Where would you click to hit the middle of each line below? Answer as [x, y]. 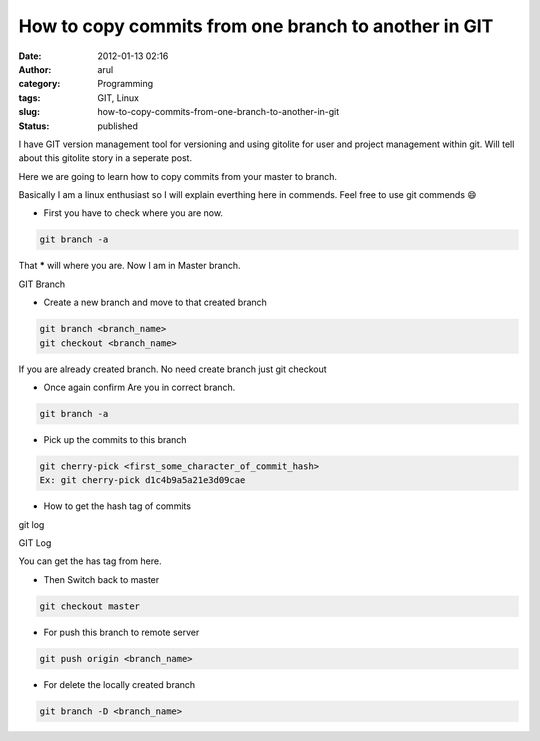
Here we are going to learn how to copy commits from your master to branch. [178, 176]
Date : [30, 56]
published [118, 126]
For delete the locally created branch [119, 684]
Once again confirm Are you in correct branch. [139, 387]
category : [39, 84]
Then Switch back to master [101, 579]
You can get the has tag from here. [90, 561]
